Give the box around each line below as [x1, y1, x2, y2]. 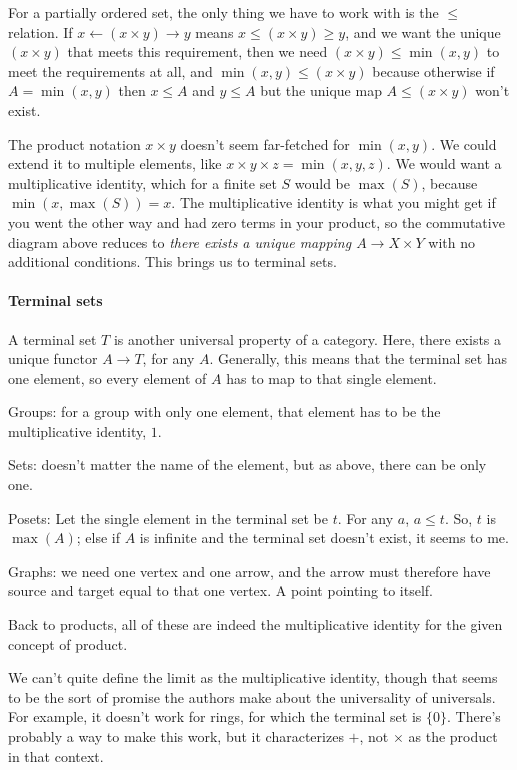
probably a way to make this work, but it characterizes [8, 726, 344, 747]
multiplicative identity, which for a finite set [8, 172, 277, 193]
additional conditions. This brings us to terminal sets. [8, 251, 337, 272]
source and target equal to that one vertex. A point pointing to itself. [8, 580, 433, 601]
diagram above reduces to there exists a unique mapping [8, 231, 352, 252]
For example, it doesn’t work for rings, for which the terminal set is [8, 706, 422, 727]
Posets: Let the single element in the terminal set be [8, 507, 328, 528]
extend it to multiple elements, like [8, 153, 222, 174]
